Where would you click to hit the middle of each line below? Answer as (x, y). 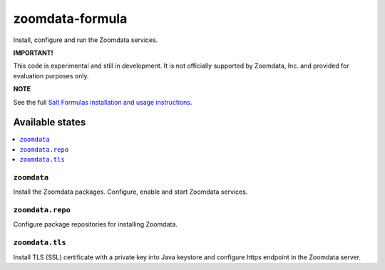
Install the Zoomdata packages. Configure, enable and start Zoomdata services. (130, 192)
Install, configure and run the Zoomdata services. (86, 40)
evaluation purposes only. (51, 76)
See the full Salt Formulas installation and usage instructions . (103, 102)
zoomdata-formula (70, 19)
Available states (50, 122)
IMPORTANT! (33, 53)
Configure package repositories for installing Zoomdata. (96, 224)
